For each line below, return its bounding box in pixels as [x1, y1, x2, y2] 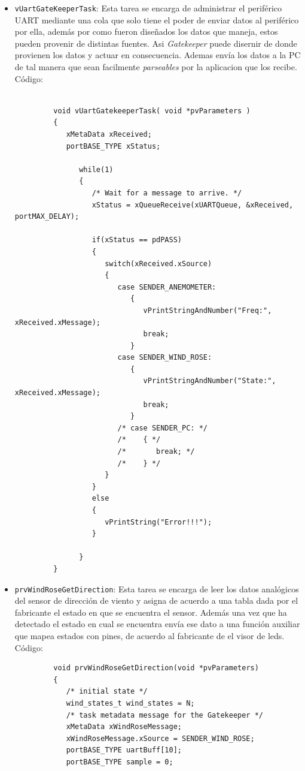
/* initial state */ [66, 687, 148, 696]
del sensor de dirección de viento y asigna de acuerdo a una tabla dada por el [14, 594, 298, 607]
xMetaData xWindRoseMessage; [66, 722, 182, 731]
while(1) [79, 165, 114, 174]
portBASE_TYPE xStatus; [66, 141, 161, 150]
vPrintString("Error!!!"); [105, 517, 212, 526]
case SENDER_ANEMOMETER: [117, 282, 216, 291]
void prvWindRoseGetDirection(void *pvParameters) [53, 664, 259, 673]
